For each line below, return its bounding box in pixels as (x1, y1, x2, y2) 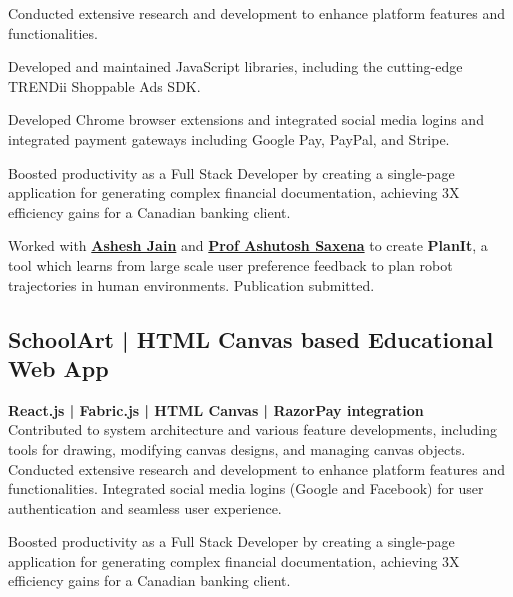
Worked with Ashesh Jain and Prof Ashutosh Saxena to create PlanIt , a (8, 235, 488, 256)
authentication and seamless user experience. (8, 497, 282, 518)
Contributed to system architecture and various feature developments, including (8, 419, 497, 440)
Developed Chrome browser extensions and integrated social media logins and (8, 109, 484, 130)
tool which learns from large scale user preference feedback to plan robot (8, 254, 453, 275)
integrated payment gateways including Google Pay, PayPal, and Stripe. (8, 128, 450, 149)
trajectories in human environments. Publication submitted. (8, 274, 375, 295)
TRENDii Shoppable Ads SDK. (8, 75, 201, 96)
